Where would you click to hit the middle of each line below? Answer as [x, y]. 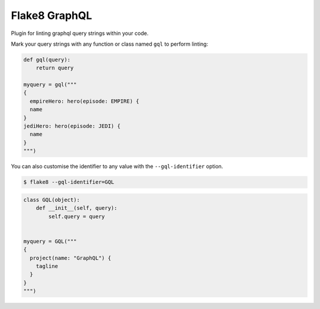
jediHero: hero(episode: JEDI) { [72, 126]
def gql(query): [47, 60]
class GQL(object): [52, 200]
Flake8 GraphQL [52, 15]
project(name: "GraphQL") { [71, 258]
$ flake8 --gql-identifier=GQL [69, 182]
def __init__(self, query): [77, 208]
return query [55, 68]
